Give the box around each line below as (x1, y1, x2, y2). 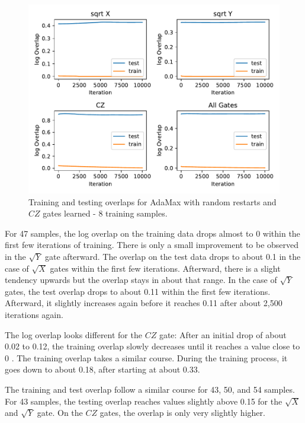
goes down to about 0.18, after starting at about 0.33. (5, 363, 200, 376)
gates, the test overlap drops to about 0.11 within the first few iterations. (5, 285, 271, 297)
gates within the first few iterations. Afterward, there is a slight (50, 262, 281, 274)
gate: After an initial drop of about (159, 328, 287, 341)
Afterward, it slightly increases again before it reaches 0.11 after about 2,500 (5, 297, 282, 309)
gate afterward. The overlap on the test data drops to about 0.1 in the (45, 250, 301, 262)
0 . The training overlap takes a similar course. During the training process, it (5, 351, 288, 364)
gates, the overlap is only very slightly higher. (99, 406, 265, 419)
